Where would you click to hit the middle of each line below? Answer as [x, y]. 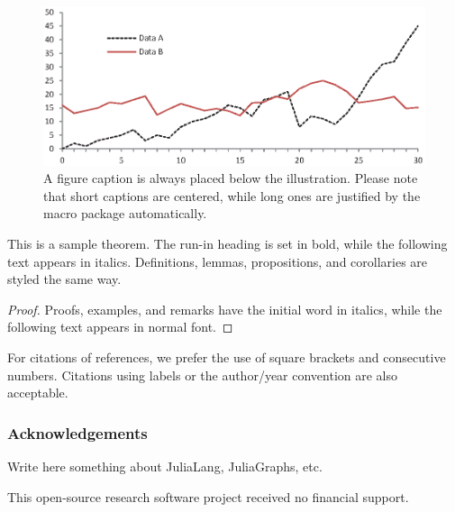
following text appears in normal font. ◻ [120, 327]
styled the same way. [64, 279]
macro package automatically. [125, 213]
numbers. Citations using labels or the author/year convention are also [203, 375]
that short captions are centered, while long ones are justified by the [232, 195]
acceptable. [38, 393]
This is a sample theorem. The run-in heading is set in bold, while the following [227, 244]
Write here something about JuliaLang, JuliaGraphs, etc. [165, 466]
